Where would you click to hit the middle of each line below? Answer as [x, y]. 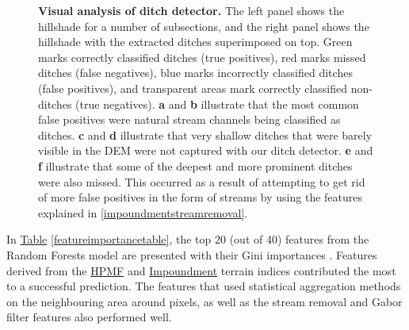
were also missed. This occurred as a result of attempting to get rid [202, 181]
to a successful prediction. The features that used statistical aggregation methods [204, 286]
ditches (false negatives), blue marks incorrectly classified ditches [195, 73]
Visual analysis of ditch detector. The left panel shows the [191, 10]
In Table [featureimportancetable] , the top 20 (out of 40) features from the [188, 239]
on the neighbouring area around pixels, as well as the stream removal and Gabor [204, 301]
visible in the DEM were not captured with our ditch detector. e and [206, 150]
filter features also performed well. [89, 317]
